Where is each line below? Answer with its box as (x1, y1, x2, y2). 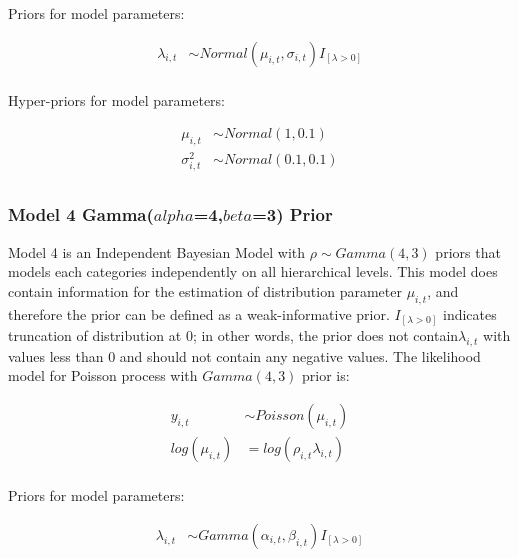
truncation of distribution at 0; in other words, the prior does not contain (8, 325, 459, 346)
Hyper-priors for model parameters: (8, 89, 226, 110)
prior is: (302, 365, 350, 386)
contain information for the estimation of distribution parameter (8, 280, 402, 301)
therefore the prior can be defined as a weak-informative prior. (8, 303, 390, 324)
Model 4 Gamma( (8, 202, 154, 227)
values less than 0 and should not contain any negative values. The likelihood (8, 345, 481, 366)
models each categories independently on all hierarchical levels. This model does (8, 261, 498, 282)
